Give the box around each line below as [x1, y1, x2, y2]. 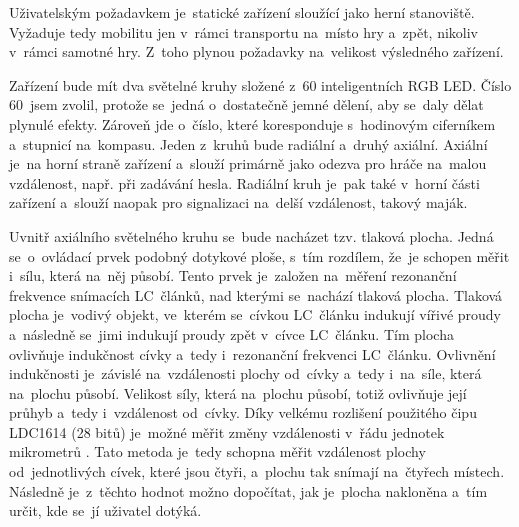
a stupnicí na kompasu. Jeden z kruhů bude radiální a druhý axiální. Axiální [9, 133, 488, 154]
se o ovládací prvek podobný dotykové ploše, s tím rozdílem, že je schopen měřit [9, 245, 510, 266]
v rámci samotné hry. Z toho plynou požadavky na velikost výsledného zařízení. [9, 41, 504, 62]
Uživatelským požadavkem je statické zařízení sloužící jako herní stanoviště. [9, 2, 475, 22]
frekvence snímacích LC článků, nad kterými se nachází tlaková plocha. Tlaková [9, 284, 503, 305]
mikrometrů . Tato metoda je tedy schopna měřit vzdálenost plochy [9, 441, 426, 462]
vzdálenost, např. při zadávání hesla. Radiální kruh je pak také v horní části [9, 172, 480, 193]
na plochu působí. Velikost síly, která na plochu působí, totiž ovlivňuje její [9, 382, 467, 403]
